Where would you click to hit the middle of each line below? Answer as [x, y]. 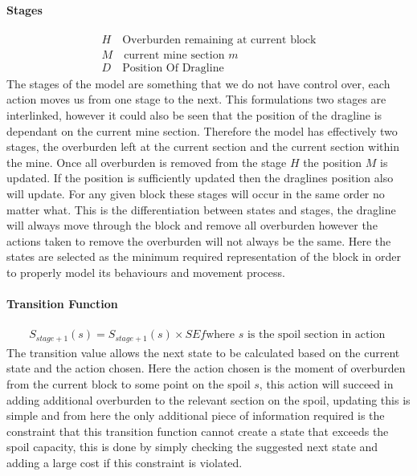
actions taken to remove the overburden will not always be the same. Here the [199, 240]
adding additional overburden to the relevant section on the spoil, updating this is [208, 399]
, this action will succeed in [326, 384]
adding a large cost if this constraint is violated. [125, 463]
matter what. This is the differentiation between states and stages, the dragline [201, 209]
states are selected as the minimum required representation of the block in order [204, 256]
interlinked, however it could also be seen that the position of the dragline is [194, 115]
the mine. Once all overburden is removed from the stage [147, 162]
